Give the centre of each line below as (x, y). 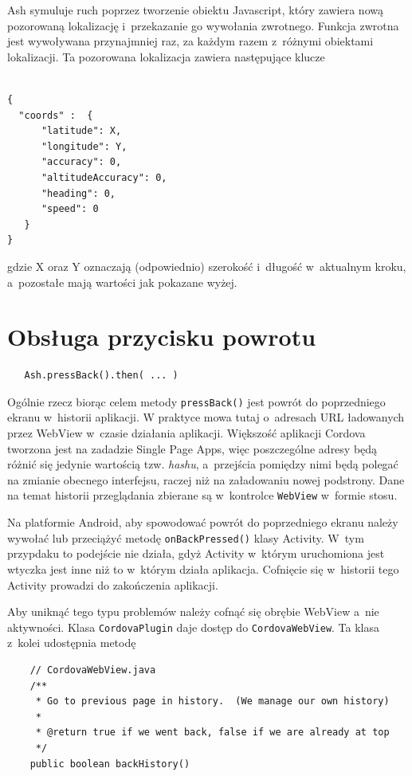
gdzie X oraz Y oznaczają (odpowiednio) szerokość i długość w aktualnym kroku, (207, 266)
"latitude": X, (81, 131)
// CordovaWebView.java (93, 670)
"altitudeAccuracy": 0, (104, 177)
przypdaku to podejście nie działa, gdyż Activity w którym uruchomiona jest (196, 553)
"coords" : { (56, 115)
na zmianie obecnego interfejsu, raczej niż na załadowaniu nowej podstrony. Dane (206, 479)
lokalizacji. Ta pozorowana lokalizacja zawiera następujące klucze (166, 56)
